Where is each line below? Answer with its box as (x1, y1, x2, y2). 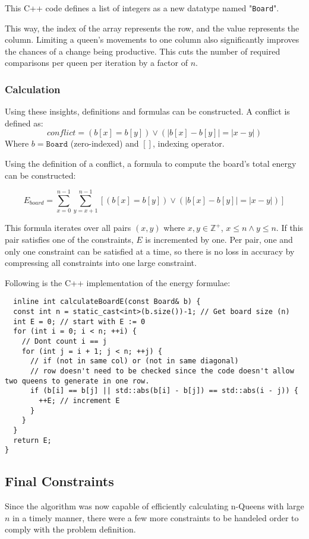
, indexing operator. (152, 137, 225, 150)
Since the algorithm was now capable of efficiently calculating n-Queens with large (5, 500, 304, 512)
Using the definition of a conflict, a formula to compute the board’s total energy (5, 157, 297, 170)
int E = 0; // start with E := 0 (13, 317, 146, 326)
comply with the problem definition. (5, 523, 136, 535)
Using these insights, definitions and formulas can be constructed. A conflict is (5, 105, 290, 118)
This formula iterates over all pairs (5, 221, 131, 234)
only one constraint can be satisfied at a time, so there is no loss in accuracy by (5, 245, 295, 257)
